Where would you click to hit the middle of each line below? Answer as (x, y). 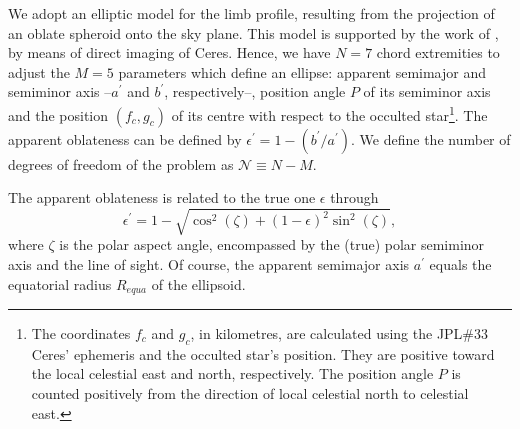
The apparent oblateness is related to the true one (162, 197)
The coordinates (81, 333)
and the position (58, 114)
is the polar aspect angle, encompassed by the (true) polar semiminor (272, 244)
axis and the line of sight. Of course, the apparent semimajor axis (209, 263)
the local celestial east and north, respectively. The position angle (232, 373)
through (354, 197)
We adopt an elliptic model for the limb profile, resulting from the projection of (251, 13)
